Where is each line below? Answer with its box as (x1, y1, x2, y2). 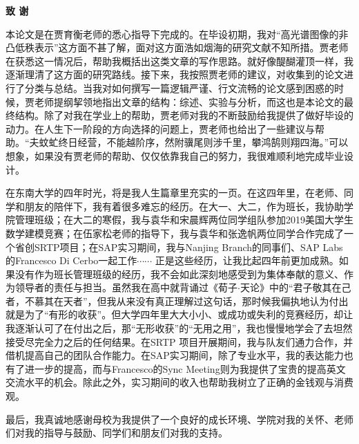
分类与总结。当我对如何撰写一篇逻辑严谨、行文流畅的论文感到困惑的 (24, 80, 334, 95)
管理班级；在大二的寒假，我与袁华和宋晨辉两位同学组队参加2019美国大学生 (14, 212, 353, 227)
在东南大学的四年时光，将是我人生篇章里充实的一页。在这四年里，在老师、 (6, 185, 344, 200)
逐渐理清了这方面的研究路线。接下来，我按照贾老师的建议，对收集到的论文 (6, 67, 344, 82)
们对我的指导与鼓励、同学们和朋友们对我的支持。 (6, 425, 228, 440)
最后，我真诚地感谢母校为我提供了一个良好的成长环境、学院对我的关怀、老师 (6, 411, 353, 426)
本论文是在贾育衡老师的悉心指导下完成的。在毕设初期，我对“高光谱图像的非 (6, 26, 349, 41)
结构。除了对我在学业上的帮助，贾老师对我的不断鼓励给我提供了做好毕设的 (14, 108, 353, 122)
